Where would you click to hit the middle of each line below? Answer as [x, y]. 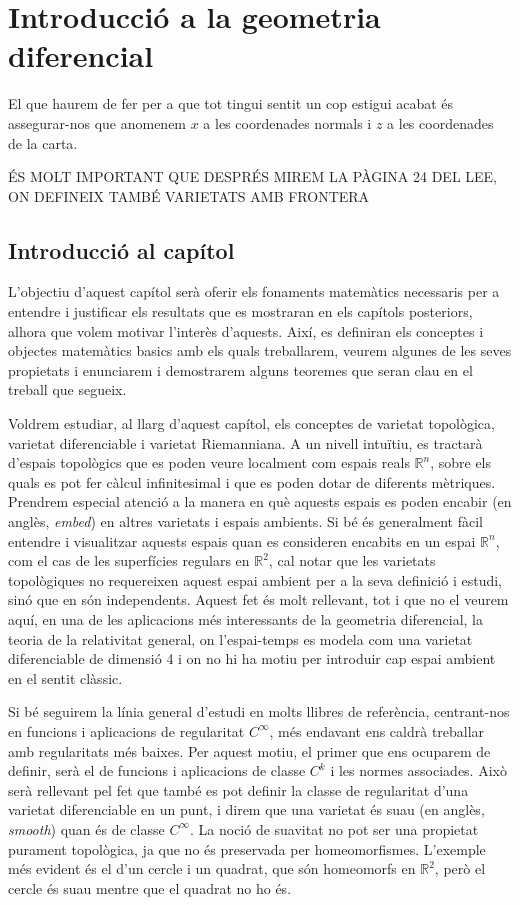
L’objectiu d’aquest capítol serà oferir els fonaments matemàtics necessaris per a [254, 291]
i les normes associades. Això [418, 770]
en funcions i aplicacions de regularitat [126, 730]
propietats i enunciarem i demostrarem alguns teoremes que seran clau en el [240, 369]
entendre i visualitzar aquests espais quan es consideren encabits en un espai [242, 540]
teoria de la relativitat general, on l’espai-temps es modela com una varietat [240, 638]
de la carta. [43, 142]
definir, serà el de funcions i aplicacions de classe [157, 770]
